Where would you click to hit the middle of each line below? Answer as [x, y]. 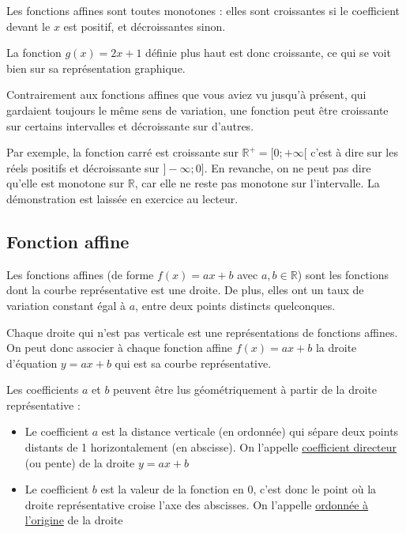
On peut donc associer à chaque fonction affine [120, 348]
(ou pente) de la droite [80, 462]
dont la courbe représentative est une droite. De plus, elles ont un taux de [185, 290]
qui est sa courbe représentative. [193, 363]
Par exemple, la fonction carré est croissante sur [122, 152]
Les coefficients [43, 389]
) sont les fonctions [343, 274]
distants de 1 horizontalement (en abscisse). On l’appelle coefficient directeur [211, 447]
